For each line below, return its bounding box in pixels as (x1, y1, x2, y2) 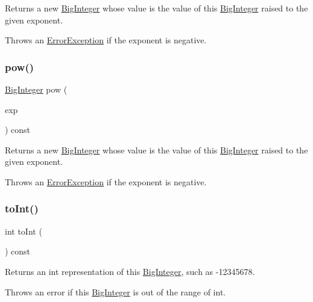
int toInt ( (5, 224, 42, 237)
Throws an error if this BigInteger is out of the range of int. (5, 285, 226, 298)
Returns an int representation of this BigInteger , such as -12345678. (5, 265, 255, 277)
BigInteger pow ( (5, 83, 68, 95)
